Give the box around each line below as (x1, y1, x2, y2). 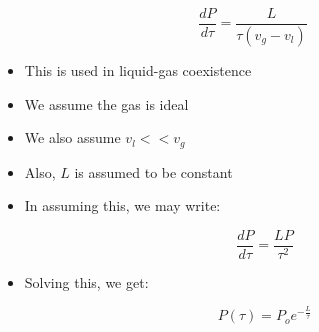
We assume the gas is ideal (24, 93, 189, 114)
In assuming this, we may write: (24, 195, 221, 216)
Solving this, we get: (24, 271, 149, 292)
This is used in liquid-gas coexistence (24, 59, 252, 80)
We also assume (24, 127, 121, 148)
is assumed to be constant (74, 161, 233, 182)
